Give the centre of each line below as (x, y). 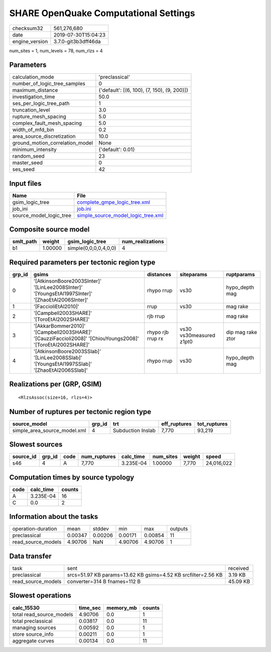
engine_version (30, 41)
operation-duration (35, 529)
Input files (26, 183)
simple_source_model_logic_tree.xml (120, 215)
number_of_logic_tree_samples (49, 84)
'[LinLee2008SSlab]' (58, 358)
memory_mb (122, 608)
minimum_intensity (35, 150)
